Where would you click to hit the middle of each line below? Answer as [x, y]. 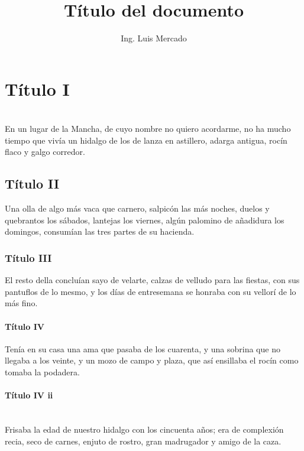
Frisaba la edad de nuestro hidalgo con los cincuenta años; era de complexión [144, 429]
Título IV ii [29, 395]
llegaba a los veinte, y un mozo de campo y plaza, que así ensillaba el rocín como [152, 360]
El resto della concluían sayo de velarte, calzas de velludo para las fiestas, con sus [152, 280]
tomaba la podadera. [42, 372]
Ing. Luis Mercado [154, 38]
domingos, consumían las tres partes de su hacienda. [100, 231]
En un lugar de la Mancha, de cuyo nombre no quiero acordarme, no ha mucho [148, 129]
